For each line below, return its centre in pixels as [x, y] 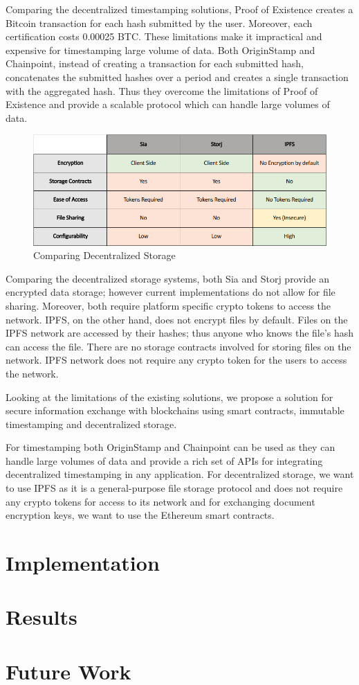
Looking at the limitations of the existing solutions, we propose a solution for [169, 397]
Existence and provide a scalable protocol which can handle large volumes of [168, 104]
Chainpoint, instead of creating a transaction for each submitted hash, [155, 63]
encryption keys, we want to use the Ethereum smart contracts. [140, 515]
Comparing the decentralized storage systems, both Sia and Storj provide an [167, 278]
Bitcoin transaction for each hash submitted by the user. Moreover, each [159, 23]
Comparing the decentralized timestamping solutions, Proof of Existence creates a [179, 9]
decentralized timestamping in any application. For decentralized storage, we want [180, 474]
